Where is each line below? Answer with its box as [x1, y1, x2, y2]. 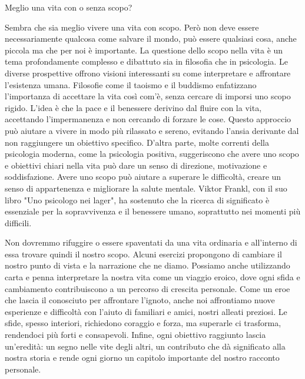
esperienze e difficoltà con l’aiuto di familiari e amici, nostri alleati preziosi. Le [5, 305, 287, 317]
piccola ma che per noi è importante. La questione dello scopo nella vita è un [5, 43, 283, 56]
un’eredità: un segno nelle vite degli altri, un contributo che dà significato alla [5, 340, 286, 352]
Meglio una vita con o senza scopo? [5, 1, 132, 13]
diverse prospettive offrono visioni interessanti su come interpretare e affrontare [5, 66, 291, 79]
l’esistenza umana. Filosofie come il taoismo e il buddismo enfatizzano [5, 78, 257, 90]
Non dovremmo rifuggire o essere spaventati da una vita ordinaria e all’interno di [5, 236, 297, 249]
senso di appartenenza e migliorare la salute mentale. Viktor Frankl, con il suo [5, 182, 287, 194]
